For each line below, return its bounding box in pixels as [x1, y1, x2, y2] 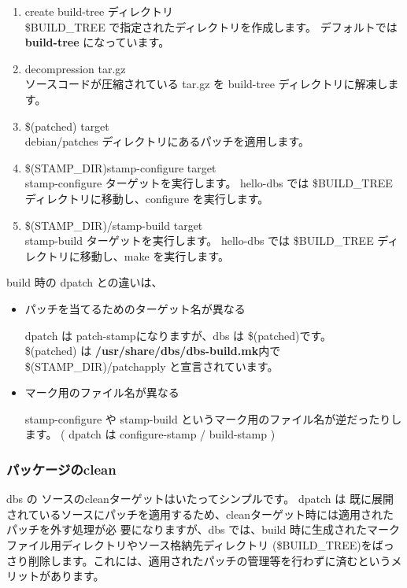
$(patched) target [24, 117, 109, 134]
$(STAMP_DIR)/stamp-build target [24, 216, 203, 233]
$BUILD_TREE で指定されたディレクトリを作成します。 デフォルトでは [24, 18, 398, 35]
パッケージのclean [6, 459, 117, 479]
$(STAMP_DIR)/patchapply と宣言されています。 [24, 357, 279, 374]
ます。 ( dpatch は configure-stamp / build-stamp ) [24, 426, 276, 442]
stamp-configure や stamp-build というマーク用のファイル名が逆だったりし [24, 410, 402, 427]
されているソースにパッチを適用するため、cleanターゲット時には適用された [6, 505, 394, 522]
